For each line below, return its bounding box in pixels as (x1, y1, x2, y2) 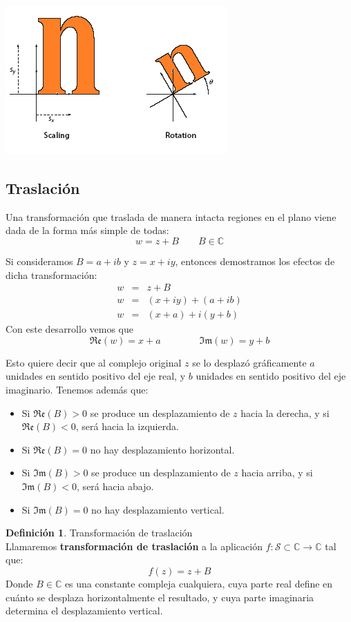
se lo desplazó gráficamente (192, 355, 307, 369)
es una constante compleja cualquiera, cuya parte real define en (64, 576, 333, 590)
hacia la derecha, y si (240, 405, 330, 420)
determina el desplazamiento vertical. (6, 603, 163, 618)
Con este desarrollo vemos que (6, 322, 133, 336)
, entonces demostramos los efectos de (175, 253, 335, 268)
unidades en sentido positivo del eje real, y (6, 369, 186, 383)
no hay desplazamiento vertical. (91, 502, 225, 516)
